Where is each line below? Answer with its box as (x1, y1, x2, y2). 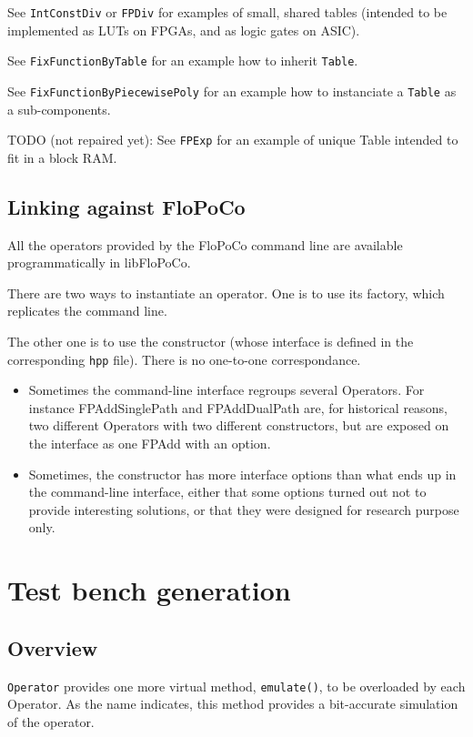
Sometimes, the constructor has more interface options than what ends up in (28, 464, 457, 483)
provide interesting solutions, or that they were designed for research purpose (28, 500, 459, 519)
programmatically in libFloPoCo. (7, 253, 191, 272)
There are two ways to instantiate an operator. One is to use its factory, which (7, 283, 445, 302)
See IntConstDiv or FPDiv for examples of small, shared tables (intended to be (7, 3, 448, 21)
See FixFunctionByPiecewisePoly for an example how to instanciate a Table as (7, 81, 457, 100)
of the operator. (7, 712, 95, 731)
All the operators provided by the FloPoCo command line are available (7, 235, 403, 254)
